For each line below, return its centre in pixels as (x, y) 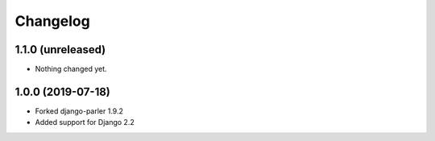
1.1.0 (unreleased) (60, 50)
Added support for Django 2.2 (85, 122)
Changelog (52, 21)
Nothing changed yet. (71, 69)
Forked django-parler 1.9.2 (79, 111)
